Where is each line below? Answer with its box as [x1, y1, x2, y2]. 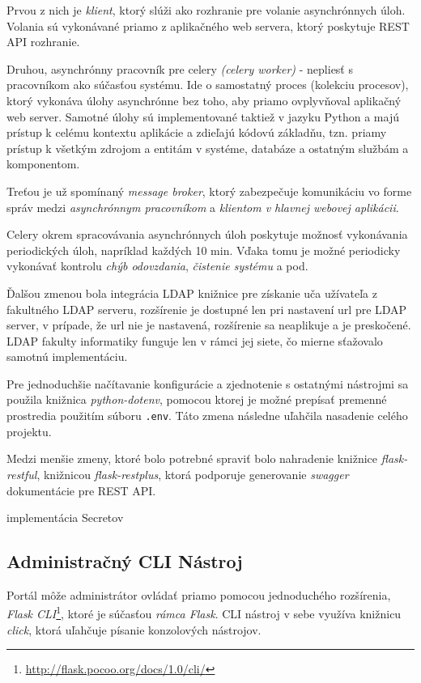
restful [6, 465, 37, 482]
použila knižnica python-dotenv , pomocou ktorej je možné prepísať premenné [6, 391, 387, 408]
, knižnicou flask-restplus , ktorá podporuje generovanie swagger [36, 465, 349, 482]
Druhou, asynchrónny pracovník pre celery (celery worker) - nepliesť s [6, 60, 353, 77]
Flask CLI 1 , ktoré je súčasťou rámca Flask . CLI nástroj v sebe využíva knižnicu [6, 603, 402, 622]
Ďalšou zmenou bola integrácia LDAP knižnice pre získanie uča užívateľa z [6, 284, 377, 301]
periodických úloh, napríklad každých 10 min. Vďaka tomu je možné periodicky [6, 241, 401, 258]
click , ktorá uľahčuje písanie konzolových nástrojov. [6, 621, 262, 638]
